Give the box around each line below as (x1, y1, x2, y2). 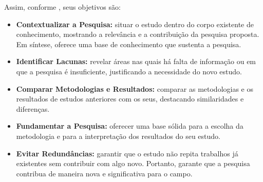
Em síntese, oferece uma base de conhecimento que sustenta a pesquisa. (16, 38, 241, 49)
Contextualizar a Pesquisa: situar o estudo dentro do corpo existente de (16, 18, 254, 29)
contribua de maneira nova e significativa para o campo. (16, 168, 193, 178)
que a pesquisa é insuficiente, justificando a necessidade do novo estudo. (16, 66, 242, 76)
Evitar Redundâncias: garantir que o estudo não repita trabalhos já (16, 148, 238, 158)
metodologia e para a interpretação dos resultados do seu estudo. (16, 130, 220, 141)
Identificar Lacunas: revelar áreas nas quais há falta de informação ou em (16, 56, 256, 67)
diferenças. (16, 103, 50, 114)
